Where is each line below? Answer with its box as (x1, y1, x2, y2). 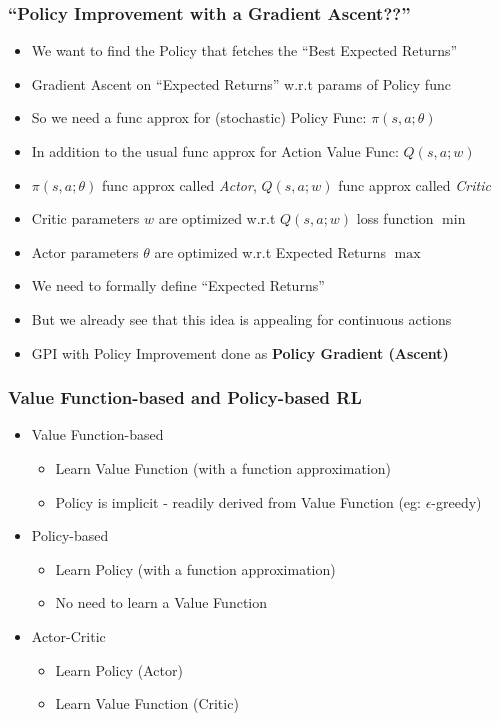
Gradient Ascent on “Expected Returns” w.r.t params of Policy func (31, 73, 451, 94)
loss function (356, 208, 434, 229)
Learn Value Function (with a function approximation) (55, 457, 391, 478)
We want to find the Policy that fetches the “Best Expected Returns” (31, 40, 458, 61)
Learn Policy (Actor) (55, 659, 183, 680)
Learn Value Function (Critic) (55, 693, 239, 714)
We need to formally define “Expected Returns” (31, 275, 325, 296)
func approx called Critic (338, 174, 491, 195)
